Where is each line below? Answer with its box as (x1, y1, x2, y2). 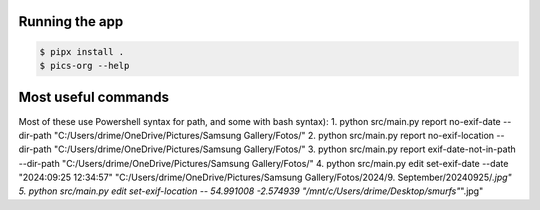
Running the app (18, 13, 124, 30)
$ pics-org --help (39, 60, 130, 71)
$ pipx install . (39, 46, 125, 57)
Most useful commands (18, 89, 170, 106)
